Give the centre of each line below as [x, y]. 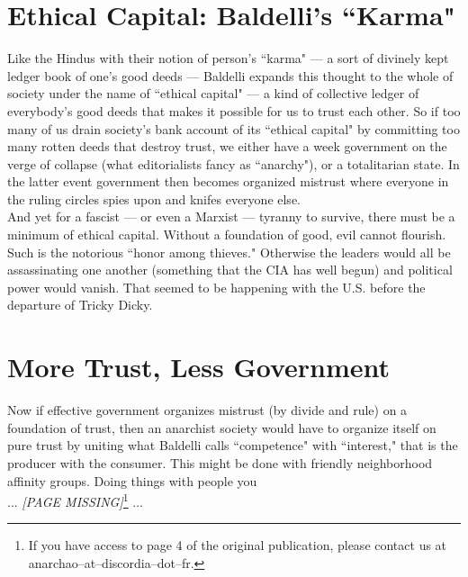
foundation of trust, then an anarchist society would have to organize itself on [222, 427]
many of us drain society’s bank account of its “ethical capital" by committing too [234, 128]
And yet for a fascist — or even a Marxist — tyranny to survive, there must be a [231, 216]
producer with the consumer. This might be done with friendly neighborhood [220, 462]
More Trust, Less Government [199, 367]
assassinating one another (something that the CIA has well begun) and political [230, 270]
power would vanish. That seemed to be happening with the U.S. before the [216, 287]
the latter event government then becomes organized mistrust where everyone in [228, 181]
